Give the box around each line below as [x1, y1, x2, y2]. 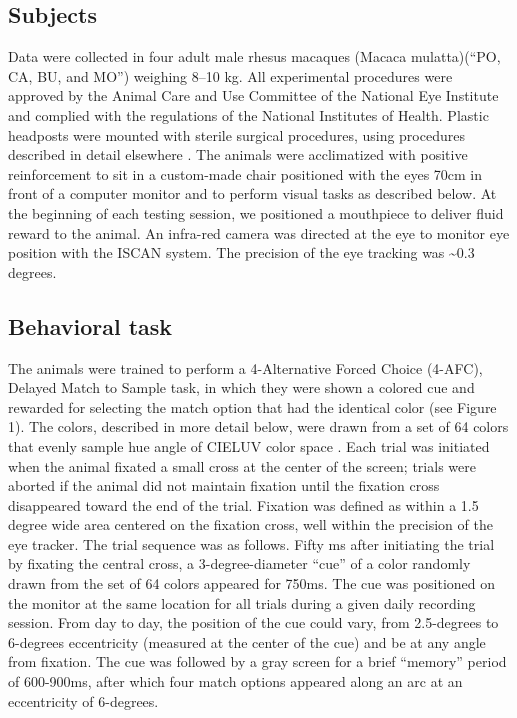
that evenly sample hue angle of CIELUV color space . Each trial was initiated [8, 435, 490, 456]
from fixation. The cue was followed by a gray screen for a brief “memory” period [8, 651, 507, 672]
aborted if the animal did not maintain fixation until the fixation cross [8, 475, 440, 496]
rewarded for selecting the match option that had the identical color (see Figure [8, 396, 497, 417]
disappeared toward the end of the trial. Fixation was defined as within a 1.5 [8, 494, 479, 515]
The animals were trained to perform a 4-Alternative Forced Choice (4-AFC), [8, 357, 483, 378]
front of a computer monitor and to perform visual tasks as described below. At [8, 183, 497, 204]
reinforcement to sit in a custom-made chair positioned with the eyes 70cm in [8, 163, 483, 184]
